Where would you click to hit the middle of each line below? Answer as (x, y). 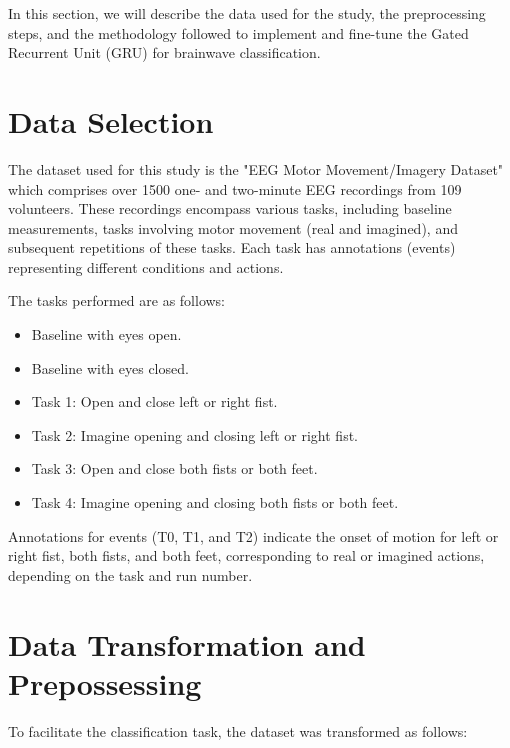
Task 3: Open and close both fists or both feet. (174, 468)
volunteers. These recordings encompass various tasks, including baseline (230, 208)
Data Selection (111, 120)
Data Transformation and (187, 643)
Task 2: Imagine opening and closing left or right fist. (195, 434)
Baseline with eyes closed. (110, 367)
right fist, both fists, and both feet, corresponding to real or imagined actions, (246, 555)
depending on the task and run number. (130, 574)
